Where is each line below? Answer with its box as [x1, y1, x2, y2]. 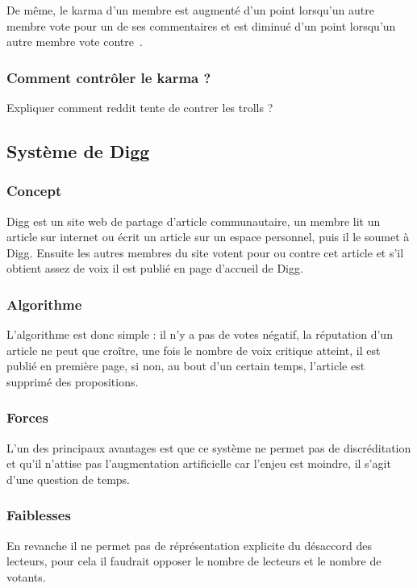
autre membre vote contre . [6, 33, 143, 50]
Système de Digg [6, 138, 150, 163]
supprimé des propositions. [6, 373, 139, 390]
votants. [6, 568, 46, 585]
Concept [6, 181, 62, 201]
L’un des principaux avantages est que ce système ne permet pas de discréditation [6, 439, 411, 456]
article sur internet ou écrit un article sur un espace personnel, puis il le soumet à [6, 228, 410, 245]
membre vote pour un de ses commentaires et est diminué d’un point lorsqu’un [6, 17, 396, 34]
